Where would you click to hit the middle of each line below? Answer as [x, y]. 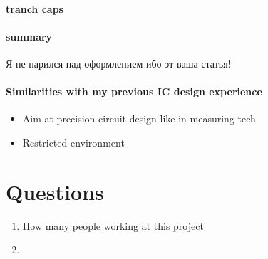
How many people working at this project [113, 225]
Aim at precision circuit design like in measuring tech [139, 118]
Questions [55, 191]
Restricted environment [73, 142]
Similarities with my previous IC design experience [134, 91]
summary [29, 36]
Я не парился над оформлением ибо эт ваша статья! [118, 63]
